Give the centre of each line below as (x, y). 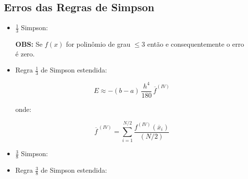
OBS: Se (29, 44)
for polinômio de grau (98, 44)
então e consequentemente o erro (196, 44)
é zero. (25, 53)
